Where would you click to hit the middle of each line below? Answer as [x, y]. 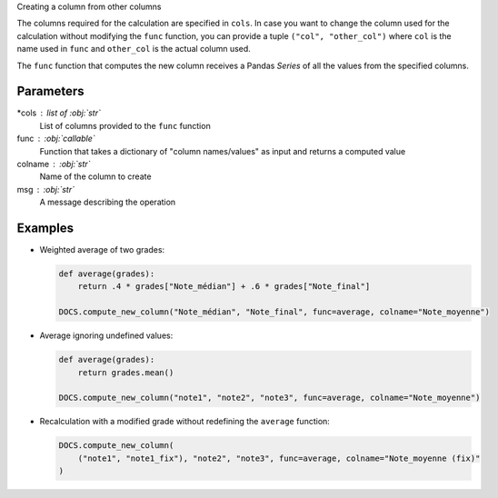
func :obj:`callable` [56, 139]
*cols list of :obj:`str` [59, 113]
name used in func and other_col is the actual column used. [134, 49]
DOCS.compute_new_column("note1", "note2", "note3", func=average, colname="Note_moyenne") [269, 398]
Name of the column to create [95, 176]
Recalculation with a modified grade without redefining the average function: [185, 422]
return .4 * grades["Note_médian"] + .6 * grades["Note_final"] [224, 287]
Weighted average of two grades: [102, 250]
